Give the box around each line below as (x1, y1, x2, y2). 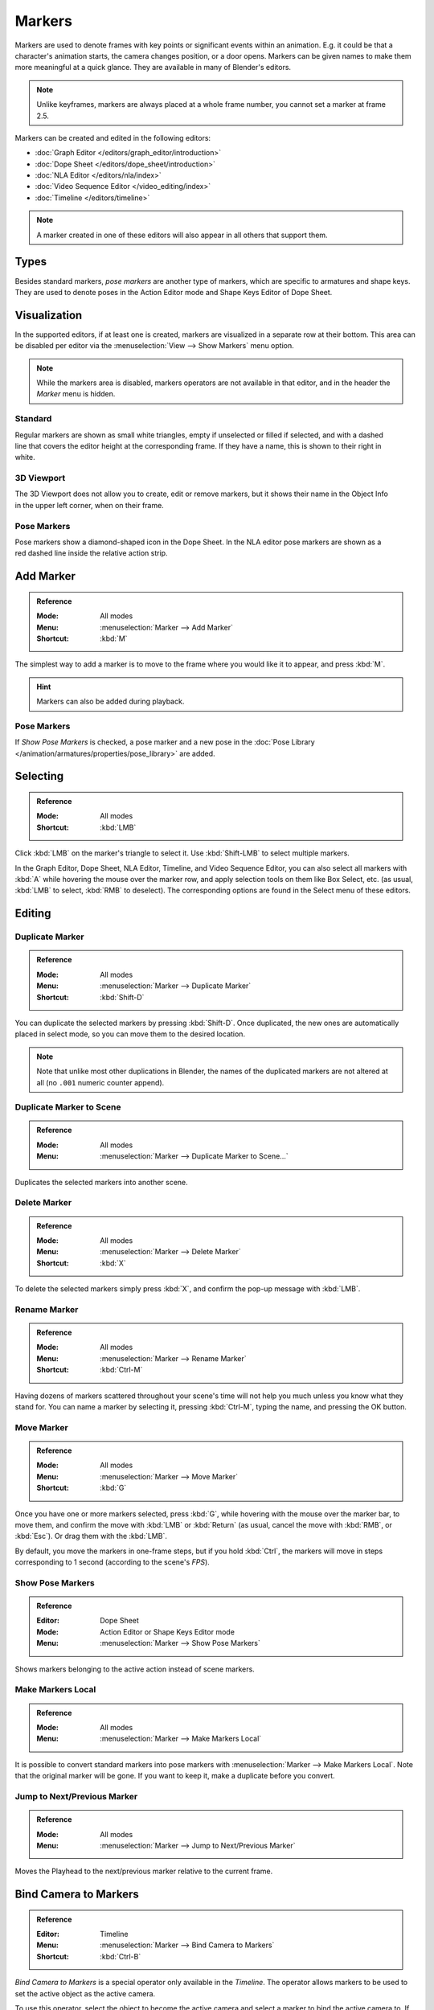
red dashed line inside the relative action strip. (14, 548, 168, 558)
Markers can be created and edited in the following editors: (14, 133, 211, 142)
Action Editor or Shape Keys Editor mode (100, 1626, 235, 1636)
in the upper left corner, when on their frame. (14, 500, 164, 510)
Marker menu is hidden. (36, 389, 116, 399)
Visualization (14, 308, 83, 322)
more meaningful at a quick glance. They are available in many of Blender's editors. (14, 63, 292, 72)
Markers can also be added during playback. (36, 696, 185, 707)
